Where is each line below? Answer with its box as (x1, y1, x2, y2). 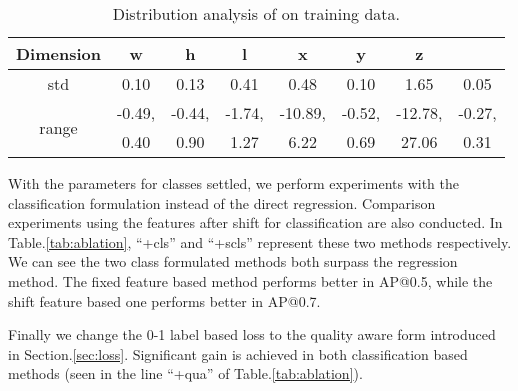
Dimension (16, 42, 101, 65)
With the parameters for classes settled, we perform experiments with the (8, 173, 459, 193)
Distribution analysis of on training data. (112, 2, 400, 25)
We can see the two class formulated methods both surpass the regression (8, 251, 458, 272)
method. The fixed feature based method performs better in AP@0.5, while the (8, 270, 493, 291)
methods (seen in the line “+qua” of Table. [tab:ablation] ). (8, 363, 363, 384)
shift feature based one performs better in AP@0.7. (8, 290, 321, 311)
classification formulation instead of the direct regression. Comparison (8, 192, 436, 213)
